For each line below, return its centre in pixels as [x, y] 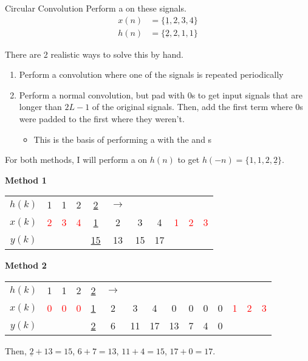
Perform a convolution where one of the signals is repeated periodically [151, 74]
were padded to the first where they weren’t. [102, 119]
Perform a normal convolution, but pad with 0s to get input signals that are [161, 95]
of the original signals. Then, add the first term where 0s [197, 107]
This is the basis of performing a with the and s [123, 139]
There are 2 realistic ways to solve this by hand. [94, 54]
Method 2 [26, 265]
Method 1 [26, 180]
